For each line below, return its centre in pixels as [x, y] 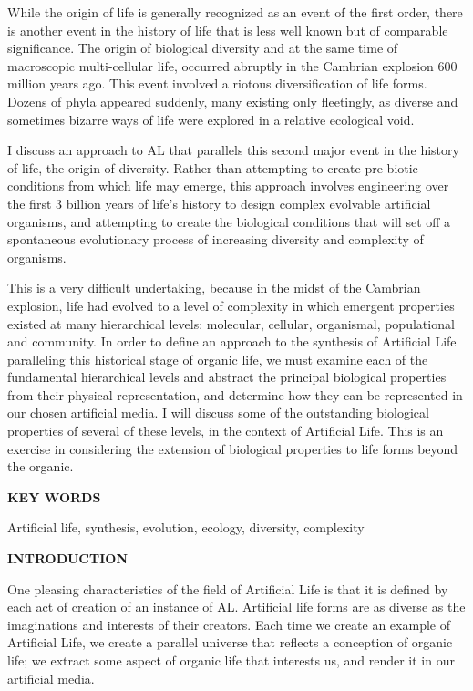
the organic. [41, 466]
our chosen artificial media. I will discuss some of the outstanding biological [218, 413]
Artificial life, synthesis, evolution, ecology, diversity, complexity [186, 527]
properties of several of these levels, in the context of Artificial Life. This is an [226, 431]
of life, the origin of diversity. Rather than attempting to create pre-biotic [213, 167]
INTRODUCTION [68, 558]
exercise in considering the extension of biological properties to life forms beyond [233, 448]
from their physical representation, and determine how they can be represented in [235, 394]
